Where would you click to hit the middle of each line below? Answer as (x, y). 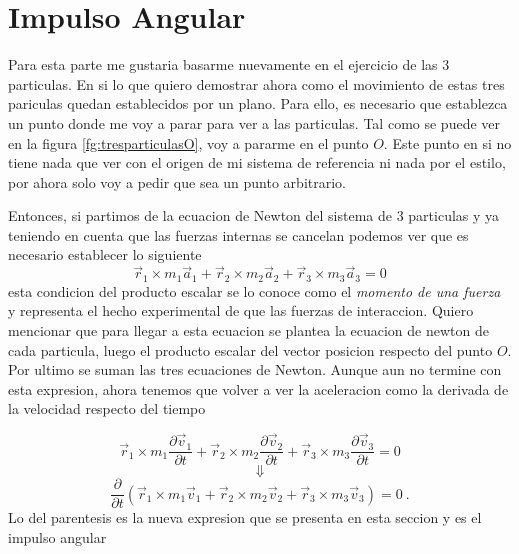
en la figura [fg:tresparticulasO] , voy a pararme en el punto (188, 142)
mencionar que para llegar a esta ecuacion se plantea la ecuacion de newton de (248, 329)
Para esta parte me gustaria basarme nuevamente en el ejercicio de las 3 (229, 64)
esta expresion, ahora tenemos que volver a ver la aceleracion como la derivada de (258, 388)
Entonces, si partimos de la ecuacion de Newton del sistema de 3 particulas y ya (254, 215)
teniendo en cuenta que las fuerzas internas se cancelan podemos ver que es (238, 234)
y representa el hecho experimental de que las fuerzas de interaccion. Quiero (241, 310)
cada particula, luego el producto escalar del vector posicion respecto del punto (250, 349)
